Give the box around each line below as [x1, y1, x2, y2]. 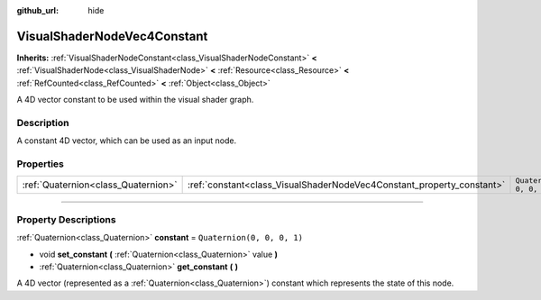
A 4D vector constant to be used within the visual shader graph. [16, 95, 254, 105]
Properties [16, 158, 65, 170]
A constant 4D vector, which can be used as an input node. [16, 135, 237, 146]
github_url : [16, 5, 59, 15]
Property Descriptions [16, 213, 116, 225]
